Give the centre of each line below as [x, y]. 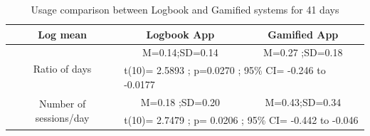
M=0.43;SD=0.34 [303, 101]
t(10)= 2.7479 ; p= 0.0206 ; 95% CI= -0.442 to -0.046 [241, 119]
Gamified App [303, 34]
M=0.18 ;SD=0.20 [180, 101]
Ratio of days [62, 68]
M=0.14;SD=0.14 [180, 52]
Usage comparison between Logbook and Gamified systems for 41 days [185, 9]
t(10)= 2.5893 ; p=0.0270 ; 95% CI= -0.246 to [225, 70]
